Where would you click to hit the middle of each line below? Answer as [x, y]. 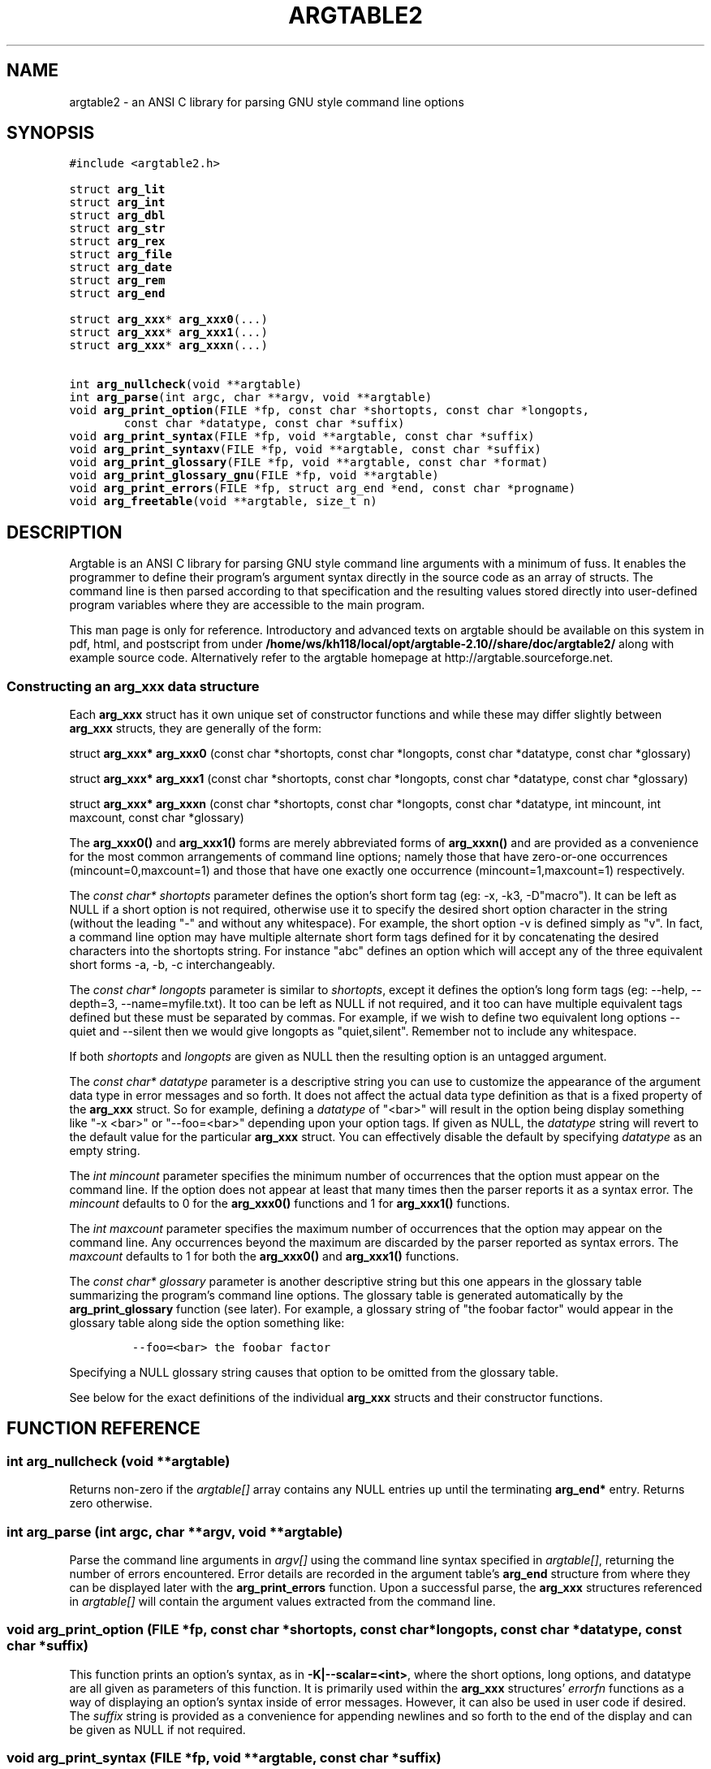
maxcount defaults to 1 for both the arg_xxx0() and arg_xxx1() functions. [264, 1256]
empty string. [105, 1151]
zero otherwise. [111, 1503]
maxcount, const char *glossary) [157, 818]
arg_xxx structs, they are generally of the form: [195, 729]
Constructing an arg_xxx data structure [133, 686]
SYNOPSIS [51, 133]
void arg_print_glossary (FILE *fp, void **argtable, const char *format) [309, 463]
